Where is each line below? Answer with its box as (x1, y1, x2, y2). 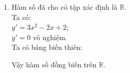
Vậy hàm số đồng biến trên (11, 59, 97, 69)
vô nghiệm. (33, 31, 68, 42)
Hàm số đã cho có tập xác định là (11, 2, 118, 12)
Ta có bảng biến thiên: (11, 42, 82, 52)
